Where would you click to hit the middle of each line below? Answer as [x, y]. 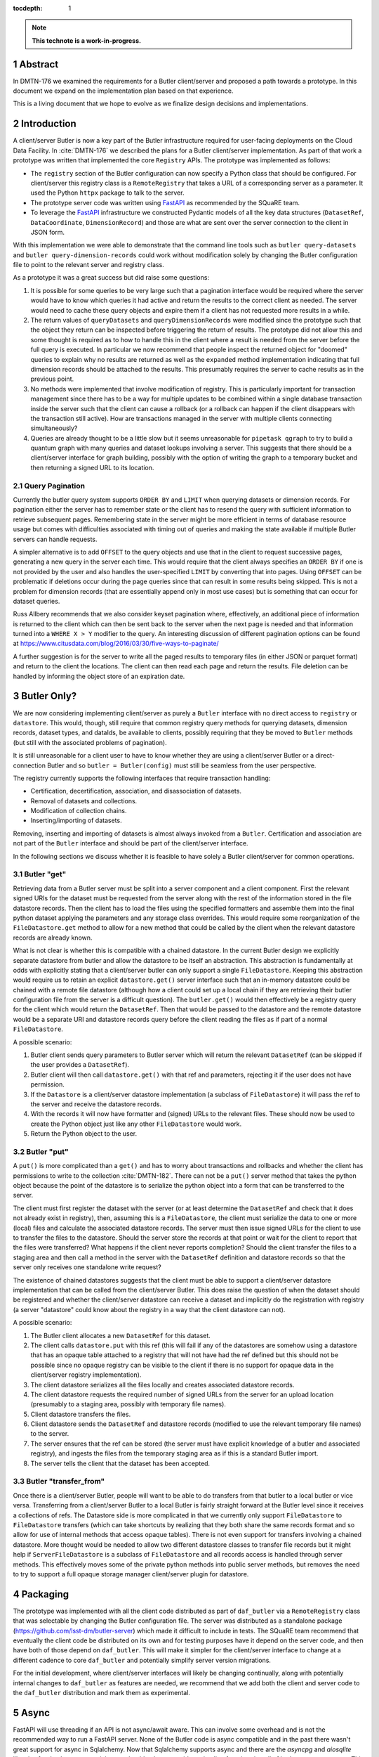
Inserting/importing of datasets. [76, 821]
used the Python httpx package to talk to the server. [107, 193]
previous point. [52, 379]
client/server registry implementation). [86, 1375]
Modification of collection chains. [79, 811]
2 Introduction [45, 124]
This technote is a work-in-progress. [87, 40]
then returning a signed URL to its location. [92, 467]
